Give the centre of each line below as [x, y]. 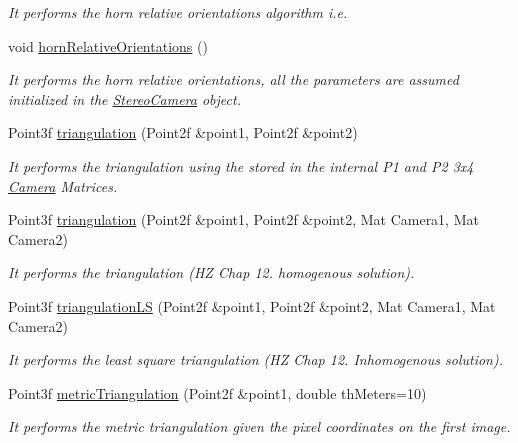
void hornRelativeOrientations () [108, 45]
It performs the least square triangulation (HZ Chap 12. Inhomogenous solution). [255, 359]
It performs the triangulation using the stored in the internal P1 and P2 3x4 [241, 165]
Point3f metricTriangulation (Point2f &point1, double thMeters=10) [217, 392]
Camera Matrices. [63, 185]
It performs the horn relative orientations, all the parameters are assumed [233, 79]
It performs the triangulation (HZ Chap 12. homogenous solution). [211, 272]
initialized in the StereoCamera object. [124, 98]
